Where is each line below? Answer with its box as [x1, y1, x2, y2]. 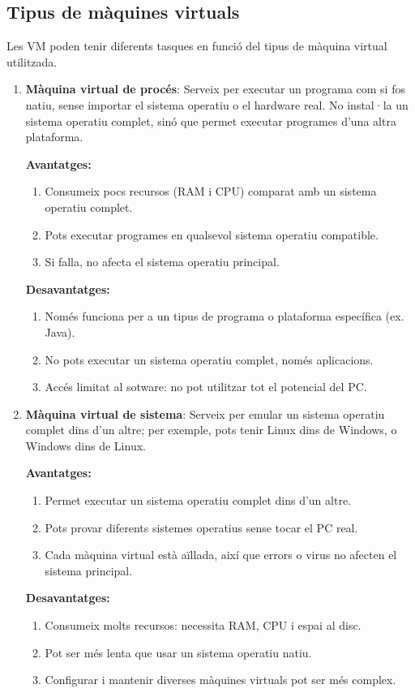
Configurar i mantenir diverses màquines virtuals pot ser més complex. [45, 671, 396, 688]
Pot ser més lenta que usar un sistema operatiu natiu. [45, 643, 312, 661]
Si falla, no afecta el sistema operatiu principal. [45, 253, 280, 270]
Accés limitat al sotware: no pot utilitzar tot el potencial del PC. [45, 378, 367, 395]
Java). [45, 323, 75, 340]
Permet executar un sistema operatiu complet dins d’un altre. [45, 492, 352, 509]
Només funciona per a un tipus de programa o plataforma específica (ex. [45, 308, 404, 325]
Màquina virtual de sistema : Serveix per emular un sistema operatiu [25, 405, 385, 422]
